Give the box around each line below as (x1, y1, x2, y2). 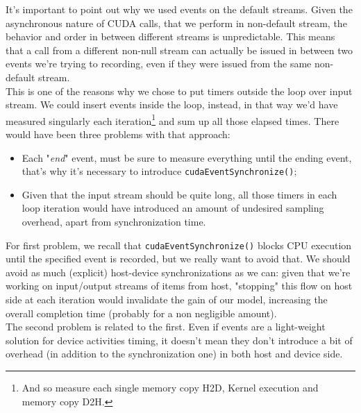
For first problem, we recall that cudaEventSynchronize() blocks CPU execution (6, 237, 352, 252)
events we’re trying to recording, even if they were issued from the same (6, 56, 312, 71)
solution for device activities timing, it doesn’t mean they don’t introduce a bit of (6, 332, 353, 347)
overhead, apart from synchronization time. (22, 214, 206, 229)
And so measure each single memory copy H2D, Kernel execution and (22, 380, 319, 395)
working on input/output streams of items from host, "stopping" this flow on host (6, 278, 353, 293)
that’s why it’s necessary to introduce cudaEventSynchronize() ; (22, 164, 297, 178)
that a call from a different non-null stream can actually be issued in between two (6, 42, 353, 57)
